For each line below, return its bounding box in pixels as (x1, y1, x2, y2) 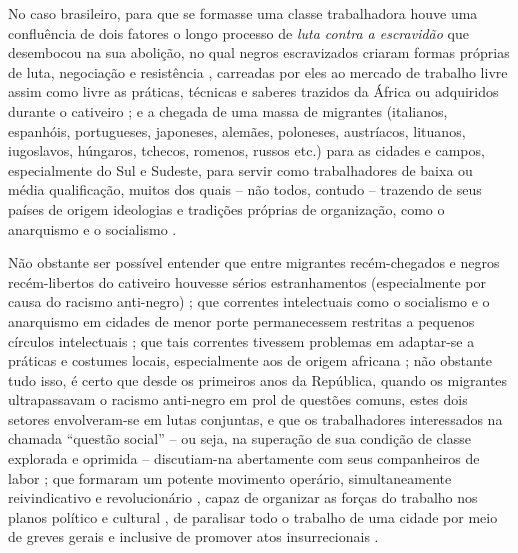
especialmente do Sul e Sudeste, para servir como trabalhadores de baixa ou (8, 159, 473, 180)
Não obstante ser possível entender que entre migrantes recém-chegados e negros (8, 252, 500, 273)
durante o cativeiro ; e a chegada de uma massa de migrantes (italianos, (8, 100, 448, 121)
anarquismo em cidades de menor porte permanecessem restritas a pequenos (8, 310, 475, 331)
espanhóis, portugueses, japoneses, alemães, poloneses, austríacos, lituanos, (8, 120, 466, 141)
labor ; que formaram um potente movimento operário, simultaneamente (8, 467, 452, 488)
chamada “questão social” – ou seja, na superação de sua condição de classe (8, 428, 471, 449)
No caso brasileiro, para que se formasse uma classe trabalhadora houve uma (8, 3, 478, 23)
